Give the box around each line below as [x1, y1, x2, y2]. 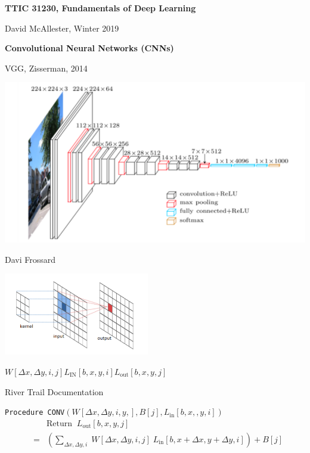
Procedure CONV [5, 408, 65, 417]
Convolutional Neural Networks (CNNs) [5, 42, 174, 54]
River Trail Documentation [5, 385, 104, 398]
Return [46, 419, 73, 428]
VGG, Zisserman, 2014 [5, 61, 88, 74]
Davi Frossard [5, 253, 56, 265]
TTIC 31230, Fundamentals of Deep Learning [5, 2, 196, 14]
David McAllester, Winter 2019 [5, 21, 119, 34]
